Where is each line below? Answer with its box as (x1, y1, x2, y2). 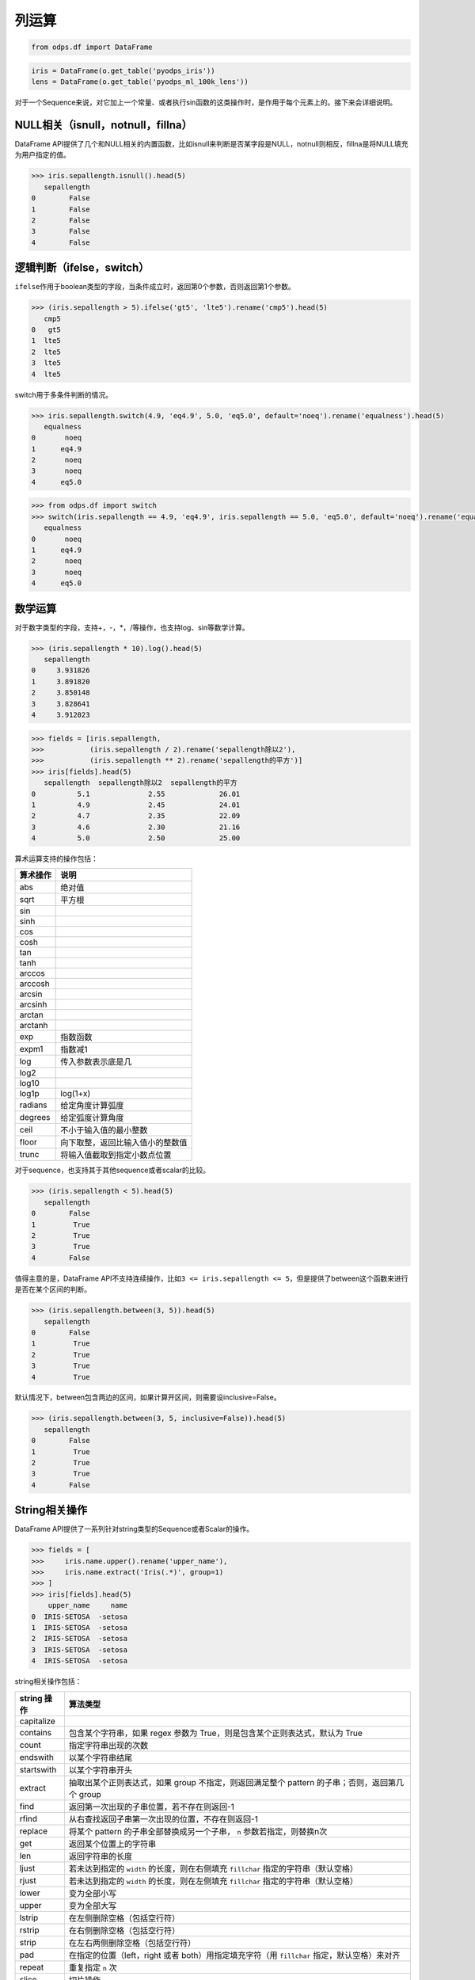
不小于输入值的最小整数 (60, 1125, 148, 1136)
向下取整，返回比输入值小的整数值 (60, 1137, 188, 1148)
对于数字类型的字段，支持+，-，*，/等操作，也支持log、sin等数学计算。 (14, 623, 249, 632)
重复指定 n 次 (68, 1962, 118, 1973)
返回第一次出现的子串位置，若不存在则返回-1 (68, 1801, 235, 1812)
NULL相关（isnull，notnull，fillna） (14, 118, 193, 131)
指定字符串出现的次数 (68, 1739, 149, 1750)
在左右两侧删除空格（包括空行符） (68, 1937, 196, 1948)
